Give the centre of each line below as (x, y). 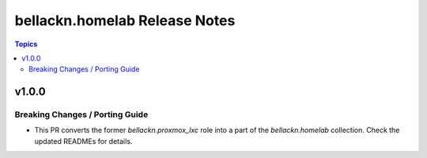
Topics (26, 44)
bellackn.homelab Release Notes (125, 20)
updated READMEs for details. (83, 141)
